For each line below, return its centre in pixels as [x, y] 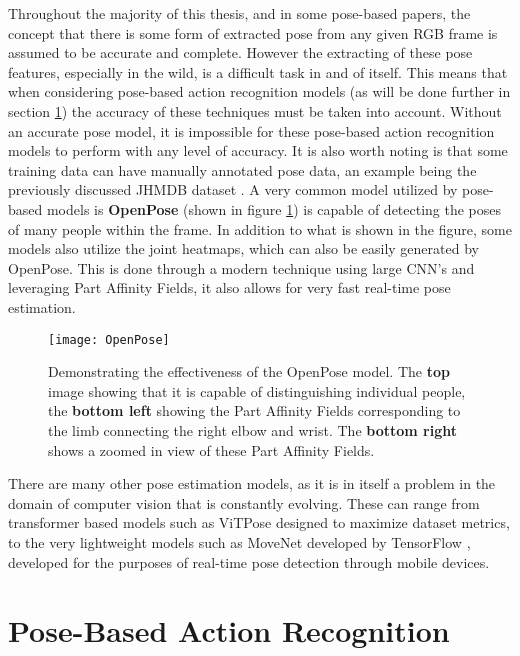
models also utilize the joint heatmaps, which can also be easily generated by [243, 248]
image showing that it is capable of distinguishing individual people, [257, 390]
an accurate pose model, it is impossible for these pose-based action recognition [251, 130]
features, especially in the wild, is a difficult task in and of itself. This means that [258, 71]
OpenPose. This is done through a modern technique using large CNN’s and [241, 267]
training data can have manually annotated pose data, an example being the [242, 169]
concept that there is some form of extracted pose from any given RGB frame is [253, 32]
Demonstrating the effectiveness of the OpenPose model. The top [249, 371]
